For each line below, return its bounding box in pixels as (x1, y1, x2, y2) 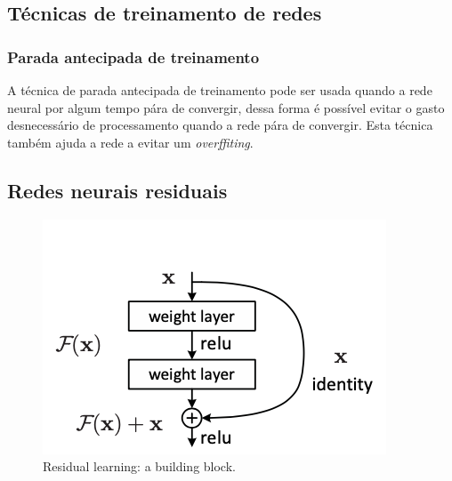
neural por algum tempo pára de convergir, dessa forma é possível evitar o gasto (7, 98, 445, 116)
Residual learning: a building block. (43, 457, 236, 476)
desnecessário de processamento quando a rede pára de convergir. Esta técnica (7, 116, 433, 134)
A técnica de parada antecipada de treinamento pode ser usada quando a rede (7, 81, 432, 99)
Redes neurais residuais (7, 176, 228, 204)
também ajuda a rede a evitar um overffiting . (7, 132, 254, 151)
